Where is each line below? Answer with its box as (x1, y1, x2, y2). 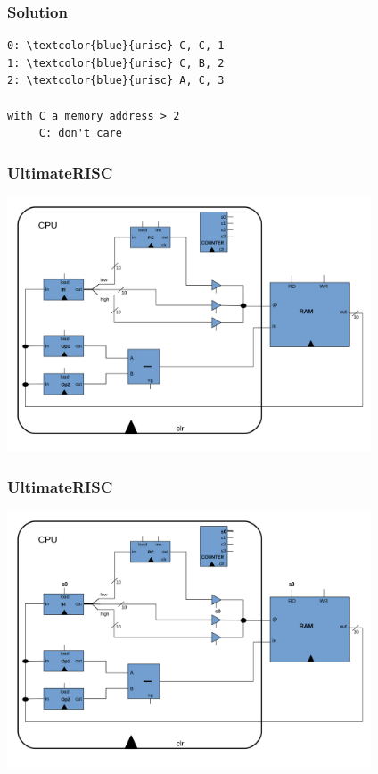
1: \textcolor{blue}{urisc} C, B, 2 (7, 56, 225, 70)
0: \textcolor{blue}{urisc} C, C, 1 (7, 39, 225, 53)
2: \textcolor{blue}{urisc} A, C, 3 (7, 74, 225, 87)
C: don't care (38, 127, 122, 140)
